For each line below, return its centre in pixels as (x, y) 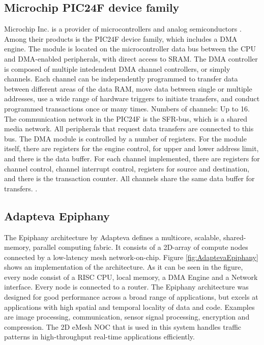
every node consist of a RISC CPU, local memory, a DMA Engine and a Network (131, 277)
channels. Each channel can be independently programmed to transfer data (121, 79)
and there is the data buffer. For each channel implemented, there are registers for (132, 158)
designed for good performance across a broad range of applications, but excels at (131, 297)
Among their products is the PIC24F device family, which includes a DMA (121, 38)
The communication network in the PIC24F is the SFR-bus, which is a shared (126, 118)
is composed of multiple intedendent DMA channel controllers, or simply (117, 68)
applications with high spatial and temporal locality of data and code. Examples (129, 307)
